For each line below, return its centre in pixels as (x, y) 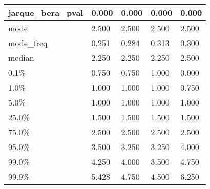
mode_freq (28, 43)
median (21, 58)
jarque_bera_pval (46, 13)
